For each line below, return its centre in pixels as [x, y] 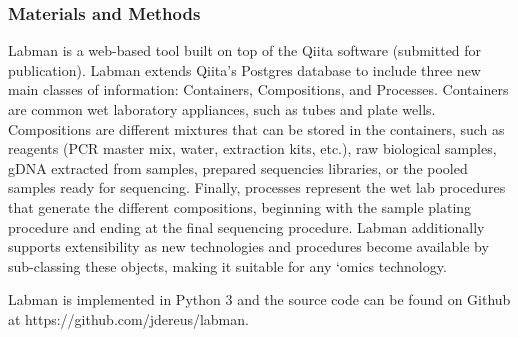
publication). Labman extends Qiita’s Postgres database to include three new [244, 69]
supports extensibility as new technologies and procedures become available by [248, 246]
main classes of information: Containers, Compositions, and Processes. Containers [258, 89]
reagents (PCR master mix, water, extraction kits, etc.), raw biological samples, [252, 148]
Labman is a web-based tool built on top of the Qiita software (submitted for [245, 50]
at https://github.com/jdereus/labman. [128, 318]
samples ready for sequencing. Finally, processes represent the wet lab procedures [257, 187]
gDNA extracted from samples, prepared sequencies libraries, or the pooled [238, 167]
